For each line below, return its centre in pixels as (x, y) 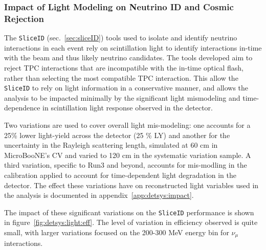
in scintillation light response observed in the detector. (128, 108)
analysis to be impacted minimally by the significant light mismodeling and (122, 97)
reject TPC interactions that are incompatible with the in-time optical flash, (124, 67)
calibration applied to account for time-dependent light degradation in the (120, 175)
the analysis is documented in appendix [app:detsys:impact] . (99, 195)
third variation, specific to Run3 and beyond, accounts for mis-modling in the (126, 165)
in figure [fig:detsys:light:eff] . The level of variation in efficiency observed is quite (131, 222)
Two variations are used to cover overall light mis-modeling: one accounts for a (127, 125)
